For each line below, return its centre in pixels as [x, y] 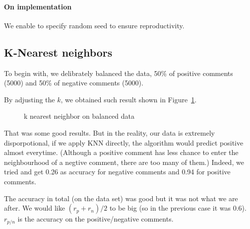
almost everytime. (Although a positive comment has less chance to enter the [121, 152]
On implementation [38, 6]
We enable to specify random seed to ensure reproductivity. [94, 25]
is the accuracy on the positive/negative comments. [95, 219]
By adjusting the [30, 99]
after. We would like [34, 208]
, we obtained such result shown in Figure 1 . [129, 99]
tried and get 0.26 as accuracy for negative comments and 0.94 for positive [117, 172]
